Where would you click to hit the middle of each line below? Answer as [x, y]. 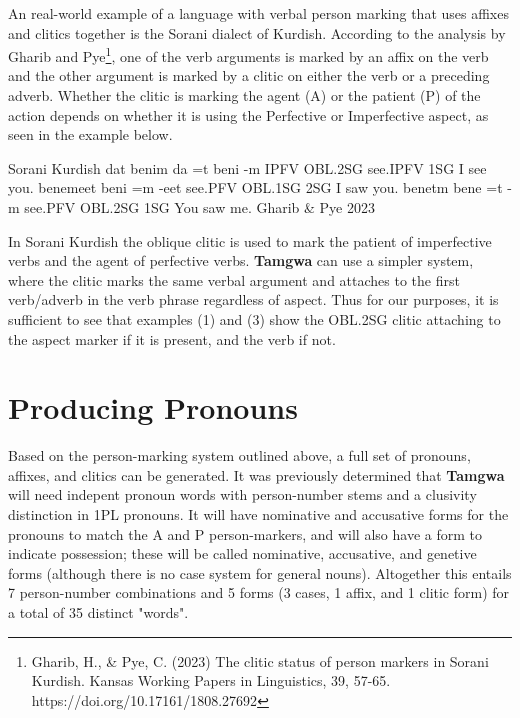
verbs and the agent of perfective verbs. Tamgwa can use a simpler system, [241, 260]
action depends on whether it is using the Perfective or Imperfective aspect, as [248, 114]
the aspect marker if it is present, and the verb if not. [172, 338]
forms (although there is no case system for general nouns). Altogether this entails [260, 572]
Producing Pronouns [153, 407]
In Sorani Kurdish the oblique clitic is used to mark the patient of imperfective [250, 240]
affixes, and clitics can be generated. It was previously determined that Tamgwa [256, 474]
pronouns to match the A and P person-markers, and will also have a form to [245, 533]
